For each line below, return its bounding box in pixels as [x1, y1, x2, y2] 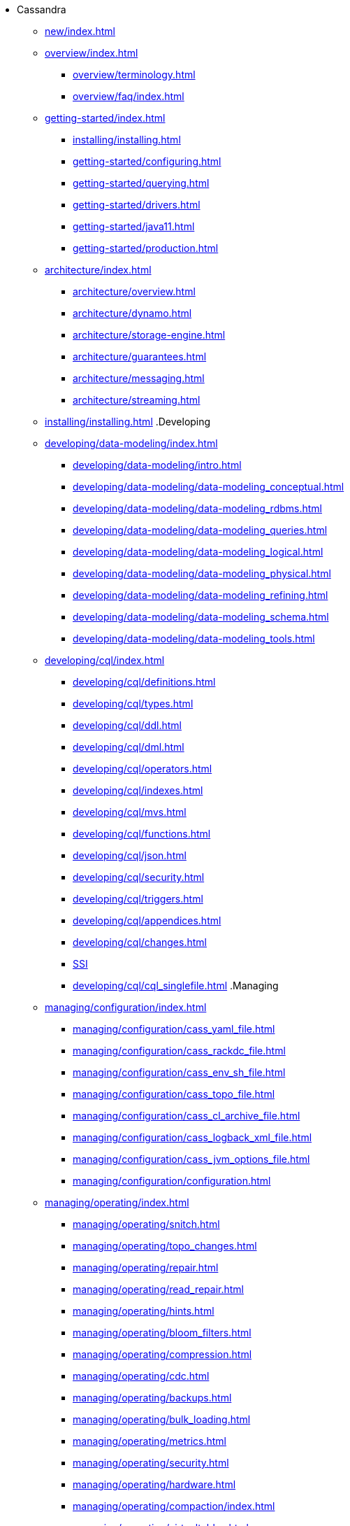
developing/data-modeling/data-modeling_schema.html [73, 611, 329, 623]
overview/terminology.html [73, 69, 196, 80]
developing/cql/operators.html [73, 763, 212, 775]
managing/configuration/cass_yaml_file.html [73, 1023, 275, 1035]
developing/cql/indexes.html [73, 784, 203, 796]
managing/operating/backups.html [73, 1392, 232, 1404]
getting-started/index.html [45, 112, 166, 124]
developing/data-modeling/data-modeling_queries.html [73, 524, 328, 536]
